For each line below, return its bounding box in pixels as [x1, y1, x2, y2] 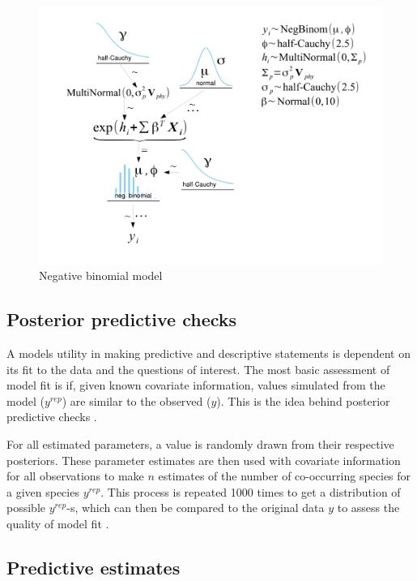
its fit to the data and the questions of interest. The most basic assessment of [6, 360, 390, 377]
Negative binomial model [39, 267, 163, 284]
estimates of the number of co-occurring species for [158, 467, 411, 484]
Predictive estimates [6, 554, 181, 579]
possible [6, 499, 45, 516]
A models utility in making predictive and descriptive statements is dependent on [6, 344, 411, 361]
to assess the [337, 499, 400, 516]
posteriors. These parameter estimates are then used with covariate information [6, 451, 401, 468]
